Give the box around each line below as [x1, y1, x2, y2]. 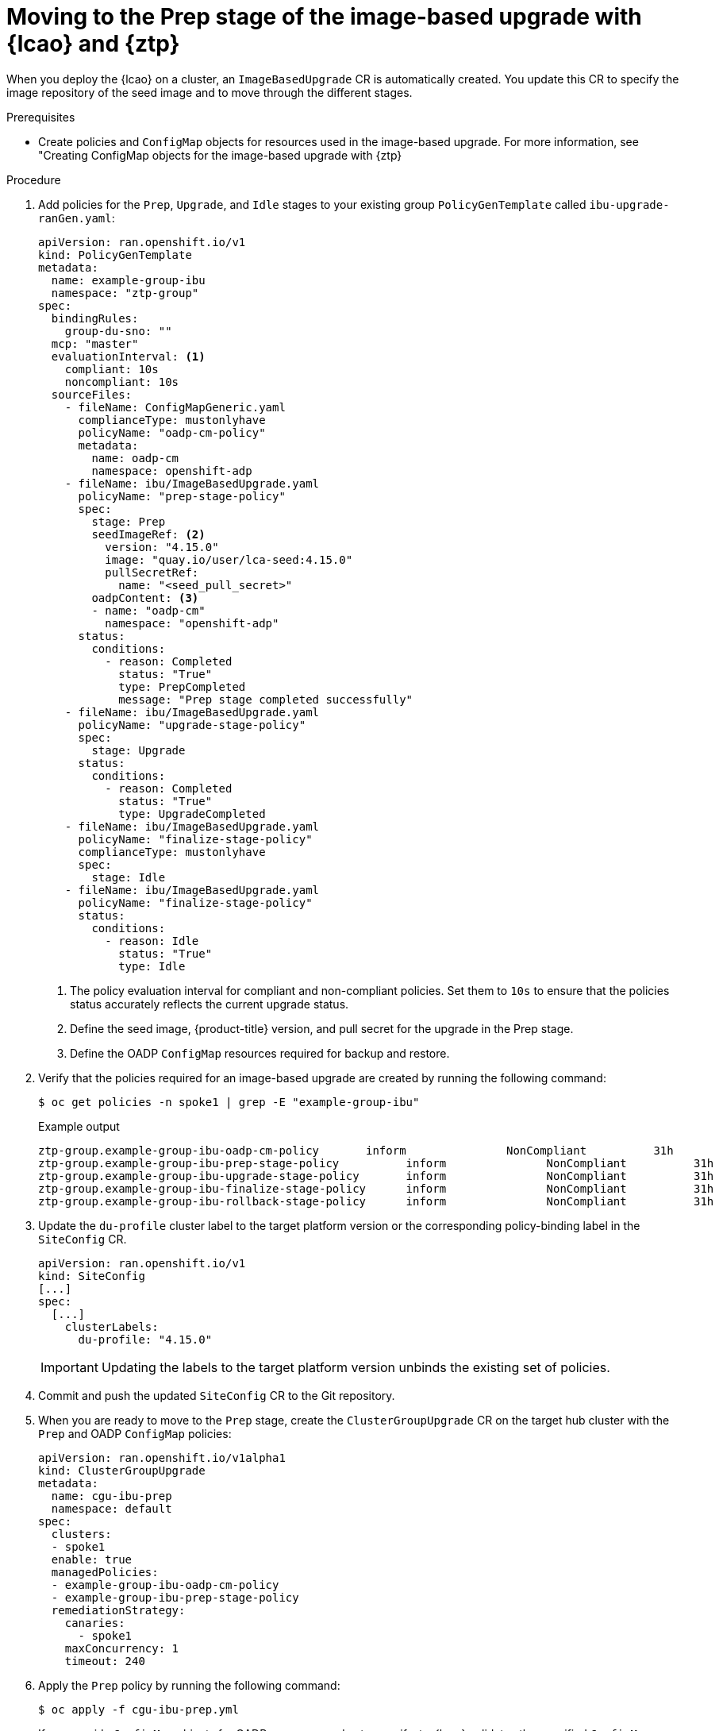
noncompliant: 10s [64, 375, 179, 388]
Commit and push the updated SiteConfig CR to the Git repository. [38, 1388, 395, 1402]
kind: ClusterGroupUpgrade [38, 1463, 206, 1477]
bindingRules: [51, 311, 139, 325]
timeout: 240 [64, 1654, 145, 1667]
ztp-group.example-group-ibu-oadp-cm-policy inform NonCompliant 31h [38, 1143, 674, 1157]
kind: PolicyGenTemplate [38, 248, 192, 261]
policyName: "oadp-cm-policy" [78, 426, 266, 439]
